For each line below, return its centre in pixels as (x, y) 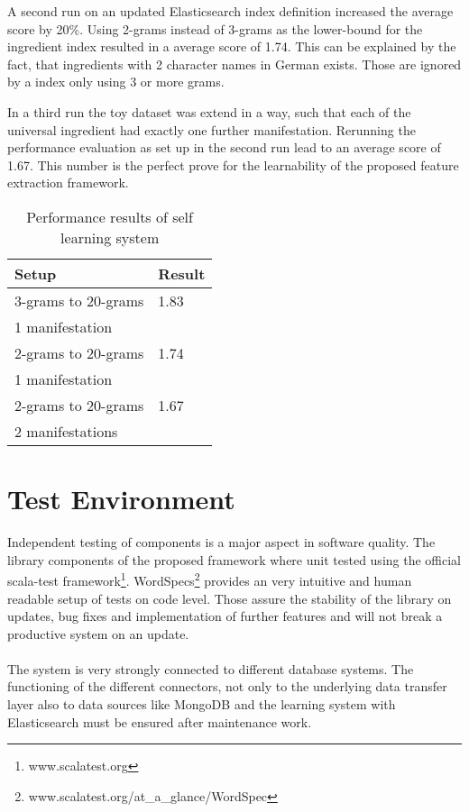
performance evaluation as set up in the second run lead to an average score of (224, 147)
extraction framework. (68, 182)
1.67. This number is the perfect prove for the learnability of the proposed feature (233, 164)
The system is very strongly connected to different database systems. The (211, 668)
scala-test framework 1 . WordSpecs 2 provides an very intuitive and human (210, 579)
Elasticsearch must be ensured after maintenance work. (160, 721)
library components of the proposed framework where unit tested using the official (234, 559)
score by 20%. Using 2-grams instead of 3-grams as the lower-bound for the (215, 28)
